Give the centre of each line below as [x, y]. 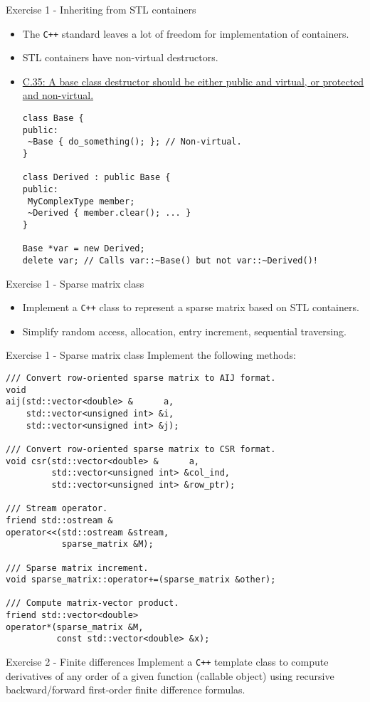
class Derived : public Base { [96, 178]
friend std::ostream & [59, 520]
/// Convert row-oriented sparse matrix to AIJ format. [141, 378]
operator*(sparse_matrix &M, [75, 627]
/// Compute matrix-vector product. [92, 603]
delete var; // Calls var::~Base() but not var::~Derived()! [170, 260]
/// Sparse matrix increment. [77, 568]
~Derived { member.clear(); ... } [109, 213]
